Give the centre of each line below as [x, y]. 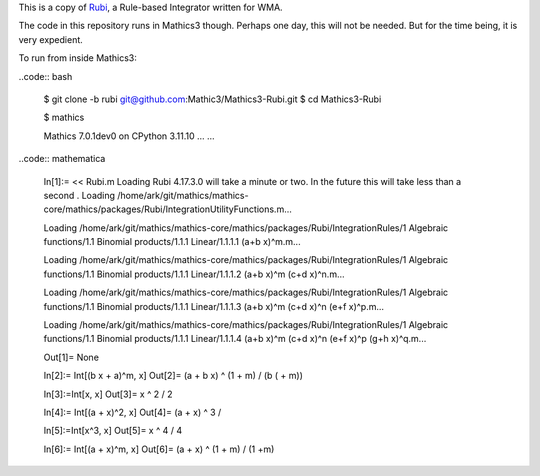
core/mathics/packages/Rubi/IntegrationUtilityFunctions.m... [167, 209]
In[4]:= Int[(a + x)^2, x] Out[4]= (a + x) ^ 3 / [132, 412]
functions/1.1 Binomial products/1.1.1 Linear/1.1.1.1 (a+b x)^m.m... [172, 242]
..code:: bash [45, 76]
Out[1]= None [71, 357]
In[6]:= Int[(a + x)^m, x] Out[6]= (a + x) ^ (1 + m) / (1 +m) [159, 449]
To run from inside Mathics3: [77, 58]
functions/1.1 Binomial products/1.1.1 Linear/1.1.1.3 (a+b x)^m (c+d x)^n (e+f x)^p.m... [214, 306]
